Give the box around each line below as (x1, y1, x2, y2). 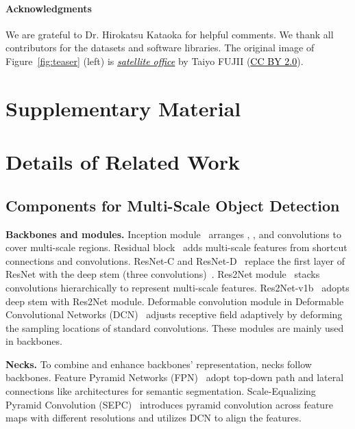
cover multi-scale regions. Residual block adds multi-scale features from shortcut (5, 240, 347, 255)
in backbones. (5, 334, 62, 348)
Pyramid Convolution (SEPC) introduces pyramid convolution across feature (5, 397, 333, 411)
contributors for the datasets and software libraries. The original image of (5, 40, 315, 55)
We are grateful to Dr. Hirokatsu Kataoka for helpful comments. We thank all (5, 27, 334, 41)
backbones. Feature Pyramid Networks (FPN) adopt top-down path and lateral (5, 370, 344, 385)
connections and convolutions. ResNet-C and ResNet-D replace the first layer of (5, 253, 345, 268)
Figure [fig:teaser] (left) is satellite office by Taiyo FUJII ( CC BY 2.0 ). (5, 53, 304, 68)
